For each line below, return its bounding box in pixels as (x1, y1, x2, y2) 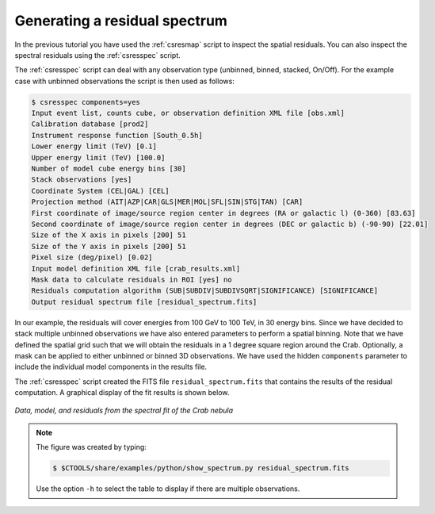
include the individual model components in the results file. (14, 362, 208, 372)
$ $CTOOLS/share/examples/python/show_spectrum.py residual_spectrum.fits (52, 464, 350, 473)
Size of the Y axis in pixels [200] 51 (31, 242, 186, 251)
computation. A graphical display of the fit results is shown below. (14, 388, 230, 397)
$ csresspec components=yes (31, 98, 140, 106)
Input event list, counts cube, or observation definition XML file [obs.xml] (31, 109, 345, 118)
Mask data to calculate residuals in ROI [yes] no (31, 274, 233, 284)
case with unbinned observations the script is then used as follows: (14, 76, 235, 86)
